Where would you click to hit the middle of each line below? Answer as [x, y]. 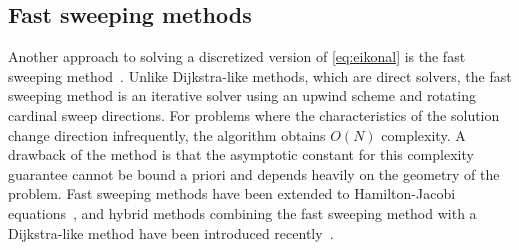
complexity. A [423, 134]
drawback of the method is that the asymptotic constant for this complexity [241, 154]
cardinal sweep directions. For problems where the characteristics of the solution [254, 114]
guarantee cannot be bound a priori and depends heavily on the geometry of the [254, 173]
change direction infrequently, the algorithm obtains [167, 134]
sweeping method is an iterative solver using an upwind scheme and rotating [242, 95]
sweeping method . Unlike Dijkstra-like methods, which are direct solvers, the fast [260, 75]
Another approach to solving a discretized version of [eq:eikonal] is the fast [237, 56]
